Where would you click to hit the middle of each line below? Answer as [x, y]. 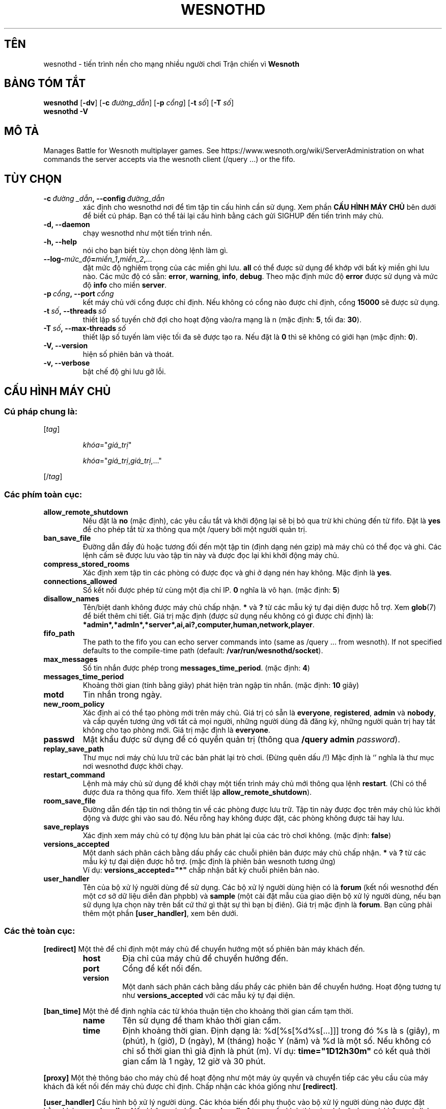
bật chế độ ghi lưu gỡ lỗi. [124, 372]
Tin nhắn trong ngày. [122, 695]
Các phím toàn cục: [43, 494]
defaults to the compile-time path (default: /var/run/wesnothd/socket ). [203, 651]
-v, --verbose [67, 363]
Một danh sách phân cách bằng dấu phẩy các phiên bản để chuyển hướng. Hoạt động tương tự [282, 986]
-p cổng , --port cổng [79, 294]
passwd [59, 740]
